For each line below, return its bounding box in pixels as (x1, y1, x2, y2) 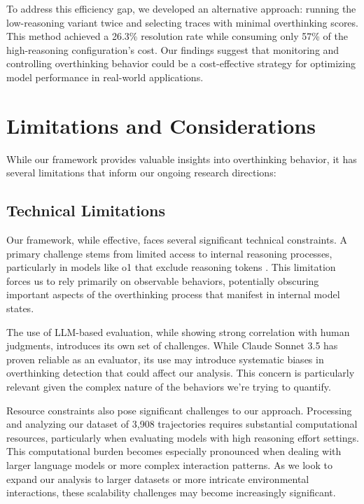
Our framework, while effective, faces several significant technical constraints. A (6, 232, 348, 247)
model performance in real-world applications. (6, 69, 204, 84)
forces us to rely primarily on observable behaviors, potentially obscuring (6, 273, 319, 288)
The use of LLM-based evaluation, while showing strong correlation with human (6, 324, 350, 339)
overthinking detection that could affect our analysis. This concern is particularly (6, 365, 355, 380)
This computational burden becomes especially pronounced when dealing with (6, 444, 342, 458)
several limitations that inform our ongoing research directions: (6, 165, 276, 180)
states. (6, 301, 34, 316)
